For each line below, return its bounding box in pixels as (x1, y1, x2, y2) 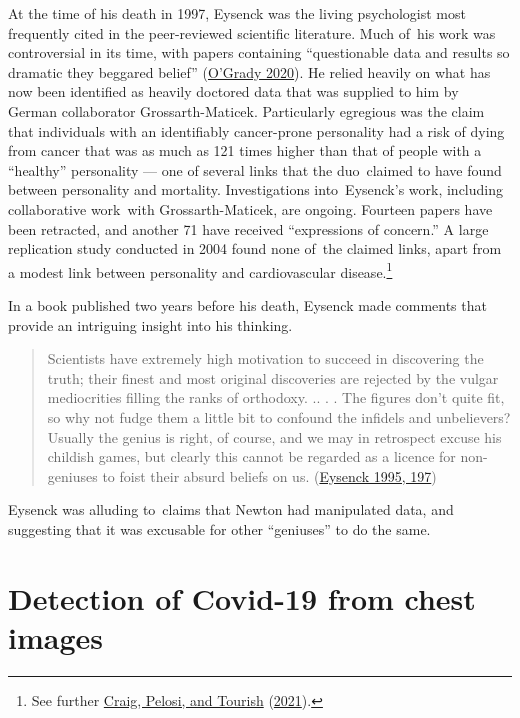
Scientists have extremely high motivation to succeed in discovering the (47, 348, 484, 369)
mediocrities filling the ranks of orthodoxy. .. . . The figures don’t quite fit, (47, 387, 505, 408)
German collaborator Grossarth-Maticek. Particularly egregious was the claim (8, 100, 485, 121)
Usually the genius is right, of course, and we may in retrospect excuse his (47, 426, 502, 447)
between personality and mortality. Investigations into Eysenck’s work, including (8, 179, 504, 200)
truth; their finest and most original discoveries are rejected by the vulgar (47, 367, 499, 388)
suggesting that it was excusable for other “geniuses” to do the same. (8, 518, 431, 539)
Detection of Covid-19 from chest (8, 577, 476, 618)
